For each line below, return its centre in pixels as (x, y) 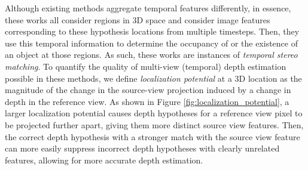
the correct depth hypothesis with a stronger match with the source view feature (153, 136)
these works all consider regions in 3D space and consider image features (138, 19)
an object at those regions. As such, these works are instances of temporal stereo (151, 55)
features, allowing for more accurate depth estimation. (104, 160)
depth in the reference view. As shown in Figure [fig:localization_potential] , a (147, 101)
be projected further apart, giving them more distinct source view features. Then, (154, 124)
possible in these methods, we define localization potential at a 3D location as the (153, 78)
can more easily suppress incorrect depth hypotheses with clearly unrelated (142, 148)
